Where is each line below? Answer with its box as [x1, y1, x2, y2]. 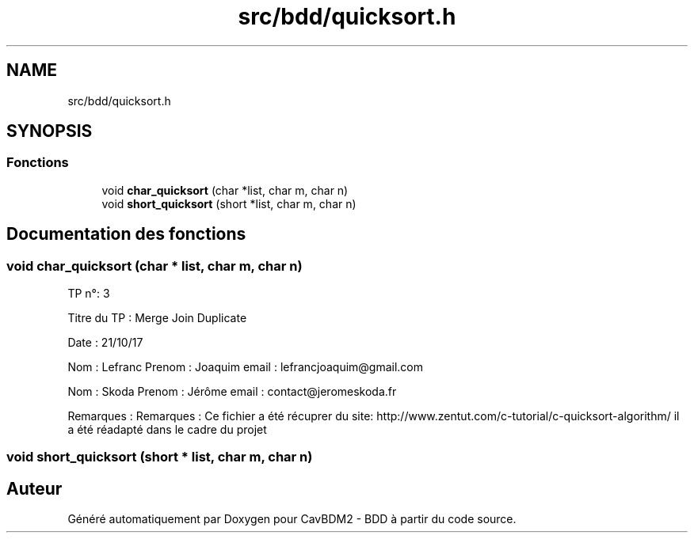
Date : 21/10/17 [67, 336, 143, 350]
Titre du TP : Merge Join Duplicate [67, 311, 247, 325]
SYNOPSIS [6, 121, 93, 142]
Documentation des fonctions [6, 224, 246, 245]
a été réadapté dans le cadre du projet [67, 423, 267, 437]
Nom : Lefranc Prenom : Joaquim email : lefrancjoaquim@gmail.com [67, 360, 424, 374]
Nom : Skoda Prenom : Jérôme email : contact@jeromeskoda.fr [67, 385, 397, 399]
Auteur [6, 478, 63, 499]
